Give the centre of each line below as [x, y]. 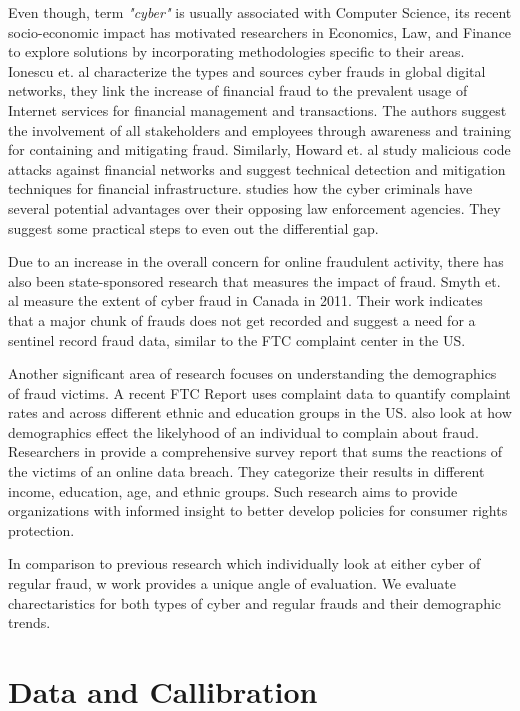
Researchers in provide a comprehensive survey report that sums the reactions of [255, 451]
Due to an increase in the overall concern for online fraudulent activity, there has [256, 261]
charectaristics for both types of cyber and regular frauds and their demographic [255, 602]
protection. [41, 529]
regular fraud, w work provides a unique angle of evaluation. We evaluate [232, 583]
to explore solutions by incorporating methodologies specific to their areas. [236, 51]
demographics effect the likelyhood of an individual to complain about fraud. [243, 431]
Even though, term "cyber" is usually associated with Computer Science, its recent [260, 12]
